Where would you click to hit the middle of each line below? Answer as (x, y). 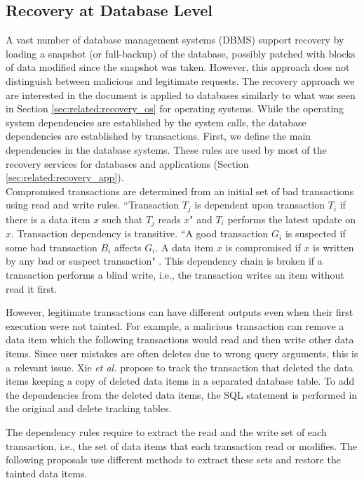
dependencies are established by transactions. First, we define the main (159, 136)
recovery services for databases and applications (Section (127, 163)
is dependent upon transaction (260, 205)
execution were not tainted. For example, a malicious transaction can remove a (175, 325)
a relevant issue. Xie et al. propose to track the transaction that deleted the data (180, 367)
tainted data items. (47, 473)
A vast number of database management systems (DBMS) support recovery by (175, 40)
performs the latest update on (292, 219)
